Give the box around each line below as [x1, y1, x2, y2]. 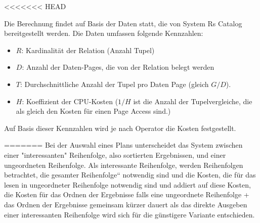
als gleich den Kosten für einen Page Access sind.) [16, 106, 171, 116]
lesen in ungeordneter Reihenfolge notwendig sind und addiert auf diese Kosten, [4, 179, 251, 190]
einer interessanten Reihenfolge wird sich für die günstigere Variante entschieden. [4, 209, 255, 219]
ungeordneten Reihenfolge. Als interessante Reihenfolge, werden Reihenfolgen [4, 159, 243, 170]
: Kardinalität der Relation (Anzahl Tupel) [21, 44, 155, 55]
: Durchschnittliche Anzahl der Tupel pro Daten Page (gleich [20, 78, 209, 89]
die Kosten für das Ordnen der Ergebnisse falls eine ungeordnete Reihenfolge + [4, 189, 249, 200]
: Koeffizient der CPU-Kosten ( [22, 96, 118, 106]
